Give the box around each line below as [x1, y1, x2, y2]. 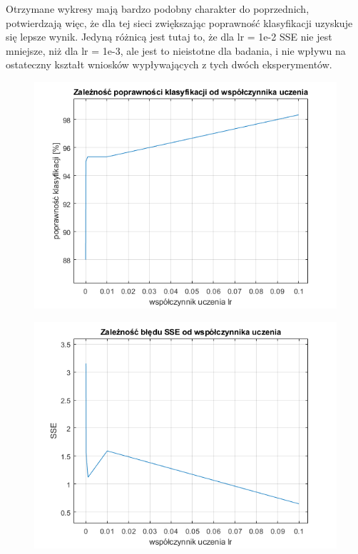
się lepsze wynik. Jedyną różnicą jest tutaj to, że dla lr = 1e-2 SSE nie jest [6, 29, 332, 44]
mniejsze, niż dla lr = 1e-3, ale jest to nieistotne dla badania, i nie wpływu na [6, 43, 346, 58]
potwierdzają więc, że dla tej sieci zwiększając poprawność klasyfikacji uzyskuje [6, 15, 353, 30]
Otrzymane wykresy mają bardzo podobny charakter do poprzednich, [6, 1, 310, 16]
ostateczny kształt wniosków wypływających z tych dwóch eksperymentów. [6, 57, 332, 72]
